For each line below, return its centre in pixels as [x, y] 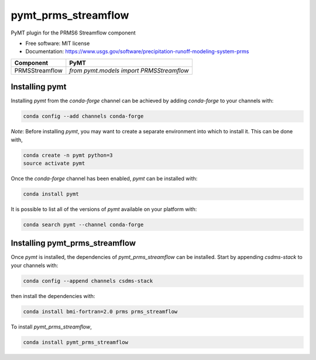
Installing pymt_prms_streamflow [73, 243]
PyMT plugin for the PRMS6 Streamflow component [73, 33]
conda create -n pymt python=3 [68, 155]
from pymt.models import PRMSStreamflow [129, 70]
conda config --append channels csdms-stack [88, 281]
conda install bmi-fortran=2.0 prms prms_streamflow [100, 311]
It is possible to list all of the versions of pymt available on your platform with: [104, 209]
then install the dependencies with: [53, 296]
